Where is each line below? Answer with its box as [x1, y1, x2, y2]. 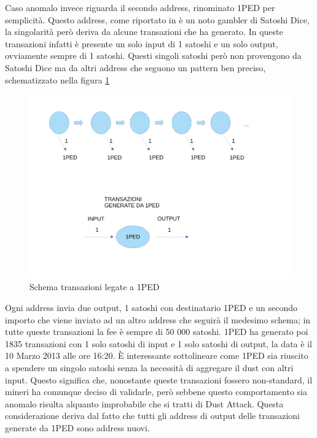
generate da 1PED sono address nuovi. [5, 421, 150, 434]
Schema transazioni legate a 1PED [29, 280, 160, 293]
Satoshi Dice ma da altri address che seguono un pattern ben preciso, [5, 61, 266, 74]
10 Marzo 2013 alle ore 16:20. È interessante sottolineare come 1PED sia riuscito [5, 349, 308, 362]
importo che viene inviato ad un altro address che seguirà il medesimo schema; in [5, 313, 311, 326]
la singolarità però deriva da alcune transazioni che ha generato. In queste [5, 25, 283, 38]
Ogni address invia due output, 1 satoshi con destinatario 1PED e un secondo [5, 301, 297, 313]
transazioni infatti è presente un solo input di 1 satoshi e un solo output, [5, 37, 278, 50]
